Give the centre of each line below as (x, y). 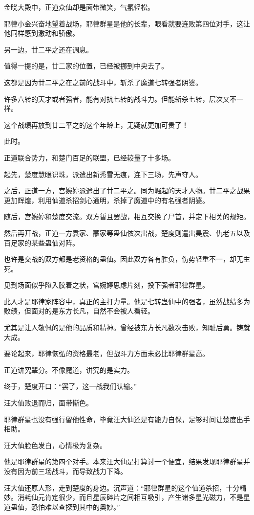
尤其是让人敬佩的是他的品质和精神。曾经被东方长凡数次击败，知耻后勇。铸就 (127, 327)
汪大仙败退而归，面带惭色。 (48, 403)
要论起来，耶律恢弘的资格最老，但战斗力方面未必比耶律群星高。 (106, 353)
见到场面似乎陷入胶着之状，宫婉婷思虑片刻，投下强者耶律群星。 (106, 285)
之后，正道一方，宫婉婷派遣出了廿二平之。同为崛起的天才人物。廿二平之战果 (127, 190)
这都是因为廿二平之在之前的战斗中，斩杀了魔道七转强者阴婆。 (103, 82)
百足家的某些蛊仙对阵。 (42, 242)
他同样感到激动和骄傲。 (42, 33)
